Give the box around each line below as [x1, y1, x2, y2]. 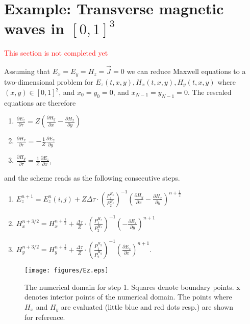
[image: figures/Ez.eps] [24, 266, 109, 274]
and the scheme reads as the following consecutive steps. [4, 172, 180, 183]
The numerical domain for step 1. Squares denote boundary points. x [24, 281, 240, 292]
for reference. [24, 312, 65, 322]
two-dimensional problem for [4, 76, 93, 87]
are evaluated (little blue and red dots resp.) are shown [61, 301, 233, 312]
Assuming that [4, 66, 50, 77]
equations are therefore [4, 97, 76, 108]
